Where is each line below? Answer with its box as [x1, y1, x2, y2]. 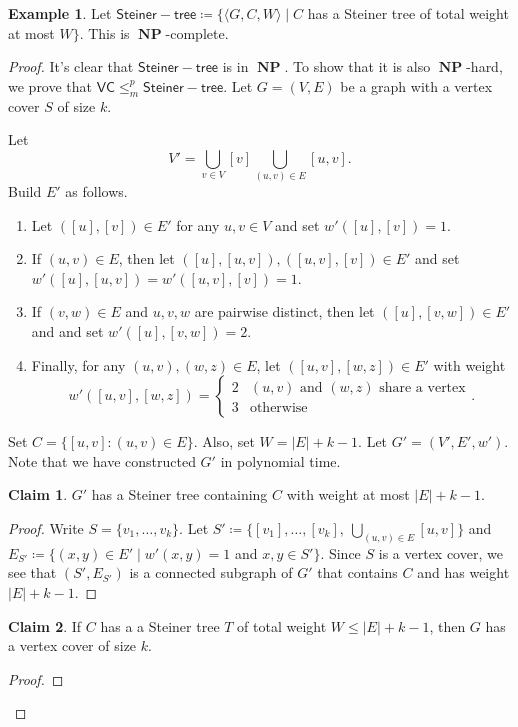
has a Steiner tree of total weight [307, 3, 509, 23]
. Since [320, 542, 361, 563]
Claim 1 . [8, 484, 68, 505]
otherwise [249, 401, 308, 416]
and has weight [417, 562, 510, 583]
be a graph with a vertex [340, 75, 493, 96]
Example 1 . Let [8, 3, 112, 23]
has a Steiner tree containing [91, 484, 268, 505]
